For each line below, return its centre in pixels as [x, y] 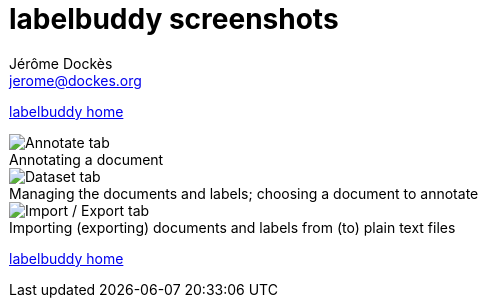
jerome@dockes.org [75, 80]
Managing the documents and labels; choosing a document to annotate [244, 193]
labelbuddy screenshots [174, 19]
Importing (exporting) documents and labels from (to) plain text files [232, 227]
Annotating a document [86, 159]
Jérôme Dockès [61, 63]
